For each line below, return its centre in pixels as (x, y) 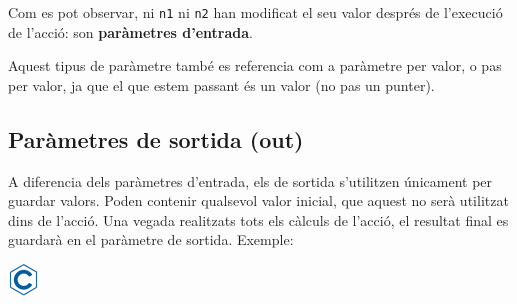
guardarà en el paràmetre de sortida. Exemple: (151, 239)
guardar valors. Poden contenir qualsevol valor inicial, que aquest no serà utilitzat (258, 200)
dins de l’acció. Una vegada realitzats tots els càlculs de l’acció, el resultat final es (258, 219)
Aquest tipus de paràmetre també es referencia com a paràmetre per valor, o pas (255, 65)
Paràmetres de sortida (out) (156, 138)
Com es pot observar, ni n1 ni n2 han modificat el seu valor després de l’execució (255, 12)
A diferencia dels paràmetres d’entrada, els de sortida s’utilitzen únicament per (250, 180)
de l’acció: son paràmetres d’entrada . (130, 31)
